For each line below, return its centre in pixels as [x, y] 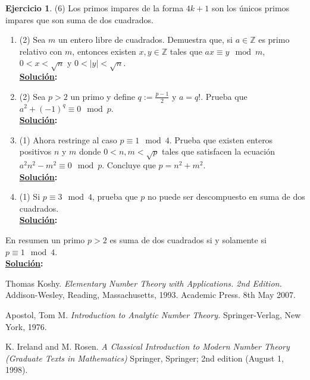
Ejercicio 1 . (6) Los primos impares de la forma [95, 8]
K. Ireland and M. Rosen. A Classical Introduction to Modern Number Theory [148, 346]
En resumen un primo [45, 240]
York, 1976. [26, 326]
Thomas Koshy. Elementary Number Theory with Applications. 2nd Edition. [144, 283]
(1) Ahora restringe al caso [68, 139]
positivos [35, 151]
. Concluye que [129, 165]
